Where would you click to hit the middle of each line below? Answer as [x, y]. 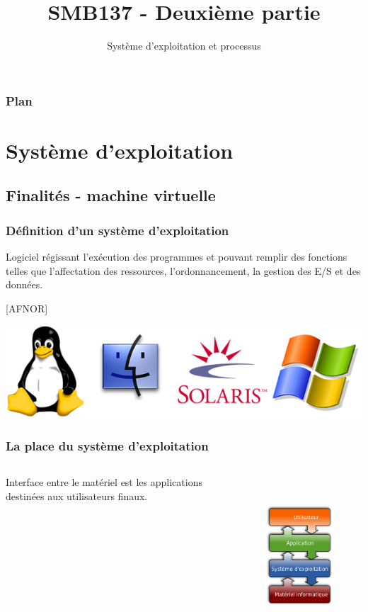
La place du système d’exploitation [107, 445]
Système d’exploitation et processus [184, 46]
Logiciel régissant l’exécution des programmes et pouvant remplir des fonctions [177, 257]
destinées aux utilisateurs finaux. [77, 495]
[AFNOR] [27, 308]
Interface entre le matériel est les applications [104, 482]
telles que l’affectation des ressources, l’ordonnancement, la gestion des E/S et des [183, 270]
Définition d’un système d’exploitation [117, 230]
